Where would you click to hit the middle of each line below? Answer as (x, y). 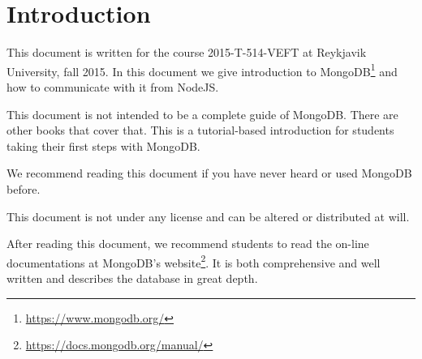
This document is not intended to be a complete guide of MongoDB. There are (202, 114)
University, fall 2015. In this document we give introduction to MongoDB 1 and (202, 70)
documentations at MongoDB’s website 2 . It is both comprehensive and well (194, 261)
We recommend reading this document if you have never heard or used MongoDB (209, 173)
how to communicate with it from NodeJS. (113, 86)
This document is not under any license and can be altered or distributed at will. (208, 216)
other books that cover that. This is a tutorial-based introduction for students (200, 130)
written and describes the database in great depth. (132, 278)
